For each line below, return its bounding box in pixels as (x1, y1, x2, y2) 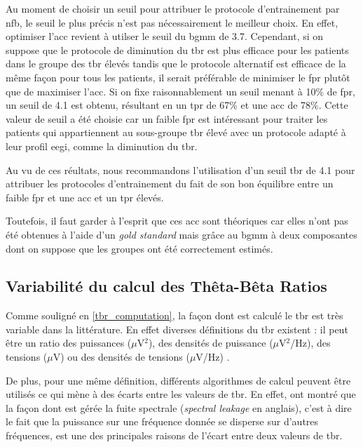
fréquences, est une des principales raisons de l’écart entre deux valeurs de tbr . (6, 428, 343, 443)
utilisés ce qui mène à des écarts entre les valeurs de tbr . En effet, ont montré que (6, 387, 356, 401)
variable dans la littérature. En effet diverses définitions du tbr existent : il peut (6, 321, 348, 336)
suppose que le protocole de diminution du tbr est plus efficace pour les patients (6, 42, 349, 57)
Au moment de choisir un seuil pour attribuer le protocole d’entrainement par (6, 1, 340, 15)
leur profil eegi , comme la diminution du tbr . (6, 138, 198, 153)
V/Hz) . (196, 349, 230, 364)
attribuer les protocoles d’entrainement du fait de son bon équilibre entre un (6, 176, 334, 191)
